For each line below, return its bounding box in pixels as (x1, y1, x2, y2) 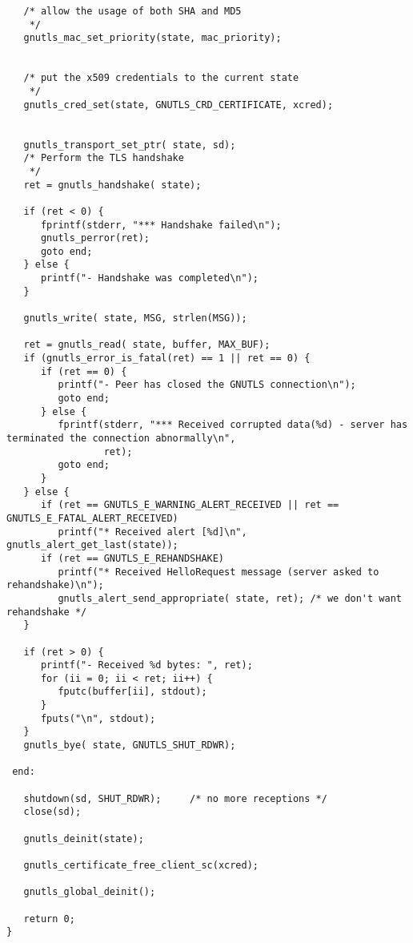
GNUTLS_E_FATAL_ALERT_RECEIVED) (6, 512, 178, 524)
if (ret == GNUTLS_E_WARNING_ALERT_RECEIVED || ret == (40, 499, 339, 511)
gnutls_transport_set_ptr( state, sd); (23, 139, 236, 151)
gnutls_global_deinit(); (23, 886, 156, 898)
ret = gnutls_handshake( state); (23, 179, 202, 191)
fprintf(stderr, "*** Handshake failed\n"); (40, 219, 282, 231)
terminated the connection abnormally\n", (6, 433, 236, 444)
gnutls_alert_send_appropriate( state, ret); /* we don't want (58, 592, 402, 604)
